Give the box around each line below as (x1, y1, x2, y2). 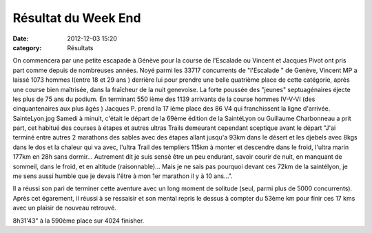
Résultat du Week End (12, 10, 141, 25)
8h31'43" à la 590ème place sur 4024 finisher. (12, 217, 145, 225)
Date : (12, 34, 29, 43)
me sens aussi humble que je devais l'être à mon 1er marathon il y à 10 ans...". (12, 172, 234, 180)
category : (12, 43, 42, 52)
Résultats (67, 43, 94, 52)
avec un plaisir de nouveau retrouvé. (12, 203, 116, 212)
